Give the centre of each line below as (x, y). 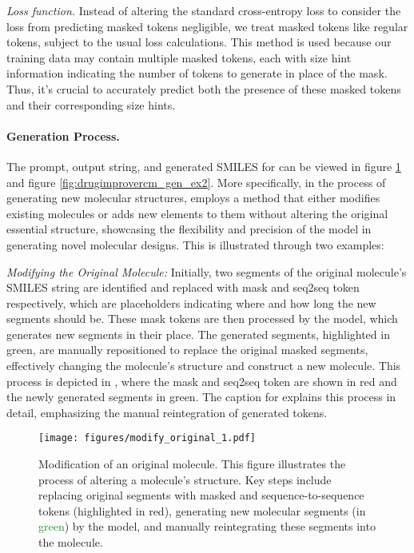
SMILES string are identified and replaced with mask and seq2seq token (183, 287)
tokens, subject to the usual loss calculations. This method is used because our (199, 42)
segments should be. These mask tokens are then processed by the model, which (202, 318)
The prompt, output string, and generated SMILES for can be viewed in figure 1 (204, 166)
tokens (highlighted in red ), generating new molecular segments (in (202, 510)
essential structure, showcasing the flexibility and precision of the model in (189, 229)
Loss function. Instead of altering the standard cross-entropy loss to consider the (204, 10)
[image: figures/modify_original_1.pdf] (147, 438)
